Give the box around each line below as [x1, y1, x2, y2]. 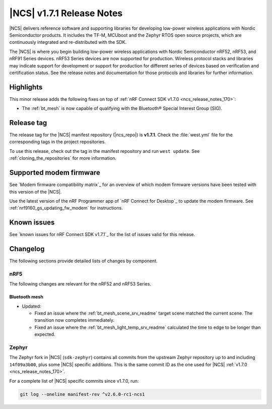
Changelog [9, 245, 45, 253]
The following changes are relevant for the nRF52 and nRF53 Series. [9, 281, 151, 287]
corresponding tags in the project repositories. [9, 139, 106, 145]
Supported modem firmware [9, 168, 100, 177]
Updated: [22, 303, 41, 309]
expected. [34, 331, 55, 337]
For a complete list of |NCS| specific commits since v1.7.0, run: [9, 378, 139, 384]
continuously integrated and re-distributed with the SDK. [9, 39, 127, 45]
